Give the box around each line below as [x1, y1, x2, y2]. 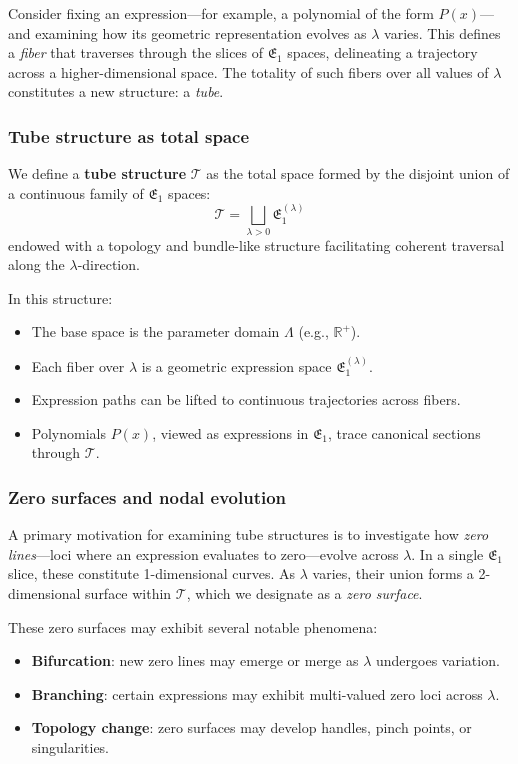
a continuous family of [8, 182, 144, 203]
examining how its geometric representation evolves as [35, 22, 367, 43]
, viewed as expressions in [152, 422, 309, 443]
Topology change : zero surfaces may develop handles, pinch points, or [31, 717, 472, 738]
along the [8, 254, 65, 275]
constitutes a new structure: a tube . [8, 81, 224, 102]
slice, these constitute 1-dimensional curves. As [8, 563, 296, 584]
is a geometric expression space [141, 355, 332, 376]
